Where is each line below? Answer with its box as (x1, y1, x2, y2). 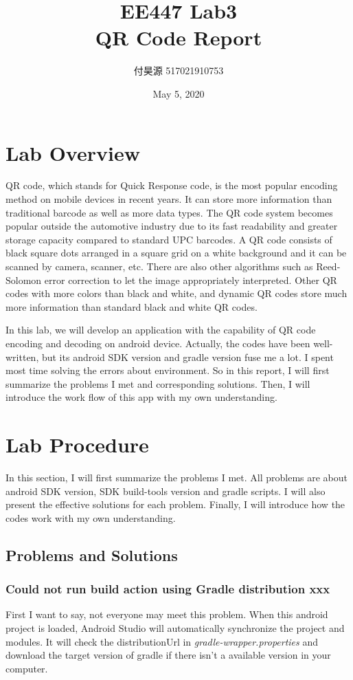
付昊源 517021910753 (133, 63, 224, 78)
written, (5, 349, 39, 364)
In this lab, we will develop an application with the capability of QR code (5, 322, 316, 337)
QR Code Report (95, 23, 262, 52)
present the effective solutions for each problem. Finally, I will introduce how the (5, 497, 345, 512)
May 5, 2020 (152, 86, 205, 100)
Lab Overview (5, 138, 140, 166)
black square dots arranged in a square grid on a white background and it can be (5, 245, 347, 260)
